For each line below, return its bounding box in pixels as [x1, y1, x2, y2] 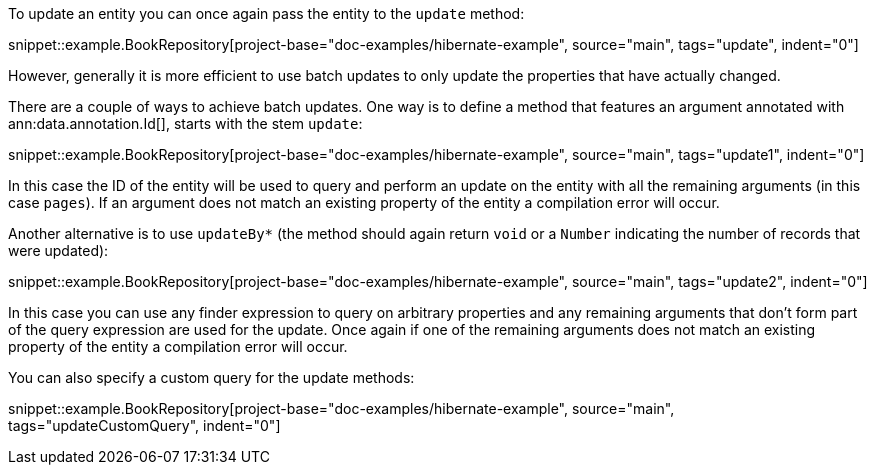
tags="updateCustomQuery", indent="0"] [8, 417, 281, 434]
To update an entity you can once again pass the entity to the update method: [8, 5, 525, 22]
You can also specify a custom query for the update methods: [8, 369, 415, 386]
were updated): [8, 242, 109, 259]
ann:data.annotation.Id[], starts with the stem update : [8, 115, 363, 132]
